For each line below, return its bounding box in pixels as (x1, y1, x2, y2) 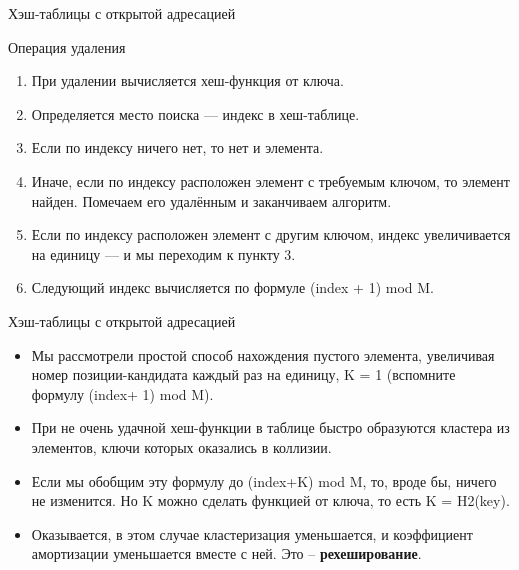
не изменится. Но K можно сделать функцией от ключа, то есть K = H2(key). (31, 490, 510, 511)
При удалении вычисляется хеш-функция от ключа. (31, 70, 344, 91)
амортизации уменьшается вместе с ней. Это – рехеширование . (31, 543, 422, 564)
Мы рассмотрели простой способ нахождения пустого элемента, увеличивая (31, 344, 495, 365)
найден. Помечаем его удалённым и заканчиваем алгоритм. (31, 190, 392, 211)
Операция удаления (8, 36, 126, 57)
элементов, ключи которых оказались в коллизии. (31, 436, 332, 457)
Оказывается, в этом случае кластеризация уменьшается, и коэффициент (31, 523, 473, 544)
